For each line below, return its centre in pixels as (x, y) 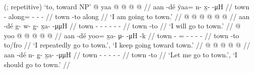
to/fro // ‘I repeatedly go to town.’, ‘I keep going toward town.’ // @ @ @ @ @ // (127, 45)
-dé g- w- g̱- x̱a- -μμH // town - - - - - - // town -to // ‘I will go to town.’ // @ (122, 26)
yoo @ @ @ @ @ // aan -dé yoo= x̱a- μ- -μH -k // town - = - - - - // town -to (122, 35)
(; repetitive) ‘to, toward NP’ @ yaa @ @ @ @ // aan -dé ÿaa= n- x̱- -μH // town (127, 6)
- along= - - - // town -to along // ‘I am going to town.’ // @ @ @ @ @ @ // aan (127, 16)
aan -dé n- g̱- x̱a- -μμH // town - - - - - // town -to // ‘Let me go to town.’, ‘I (121, 54)
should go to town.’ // (37, 64)
